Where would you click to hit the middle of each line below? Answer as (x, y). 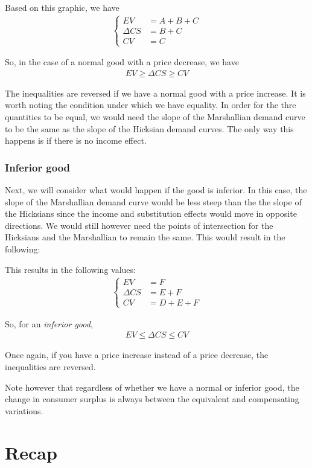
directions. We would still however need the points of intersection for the (139, 225)
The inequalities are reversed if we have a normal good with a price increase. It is (155, 93)
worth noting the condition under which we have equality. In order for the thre (151, 105)
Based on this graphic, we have (62, 7)
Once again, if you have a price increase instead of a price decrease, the (137, 355)
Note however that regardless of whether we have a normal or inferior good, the (152, 387)
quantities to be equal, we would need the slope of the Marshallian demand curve (155, 117)
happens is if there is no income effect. (76, 140)
